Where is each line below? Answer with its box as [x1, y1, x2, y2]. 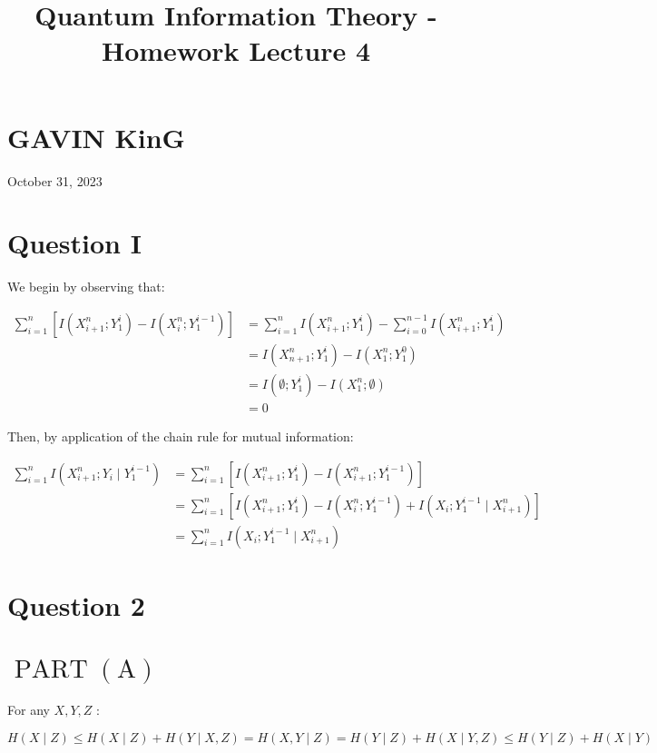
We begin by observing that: [7, 277, 165, 296]
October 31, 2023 [7, 171, 103, 190]
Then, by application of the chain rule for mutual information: [7, 426, 354, 445]
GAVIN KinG [7, 118, 185, 155]
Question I [7, 224, 142, 262]
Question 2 [7, 586, 145, 623]
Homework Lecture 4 [101, 32, 371, 69]
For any [7, 699, 50, 718]
